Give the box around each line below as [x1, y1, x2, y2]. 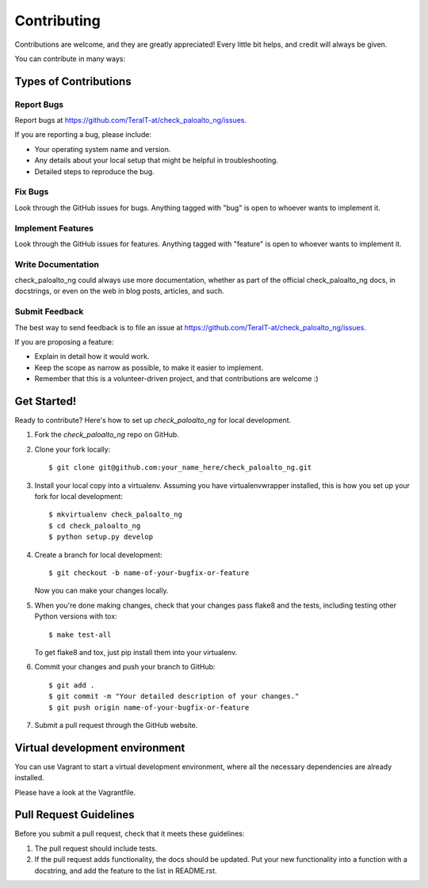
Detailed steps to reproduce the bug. [34, 166, 155, 176]
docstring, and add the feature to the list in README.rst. [34, 866, 217, 875]
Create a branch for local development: [34, 550, 162, 559]
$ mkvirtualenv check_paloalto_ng [48, 510, 182, 519]
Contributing [14, 12, 101, 29]
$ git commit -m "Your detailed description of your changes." [48, 692, 300, 701]
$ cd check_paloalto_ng [48, 521, 141, 530]
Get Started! [14, 394, 77, 408]
